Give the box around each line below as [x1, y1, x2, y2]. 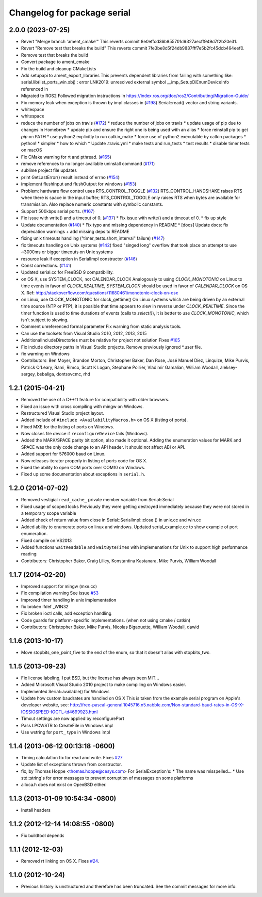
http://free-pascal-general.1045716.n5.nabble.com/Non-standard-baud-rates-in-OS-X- [69, 702, 244, 708]
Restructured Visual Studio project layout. [21, 410, 104, 416]
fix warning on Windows [21, 351, 70, 357]
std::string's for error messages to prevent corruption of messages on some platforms [21, 775, 194, 781]
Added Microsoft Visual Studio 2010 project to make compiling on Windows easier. [21, 682, 186, 687]
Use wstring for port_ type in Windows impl [21, 729, 110, 735]
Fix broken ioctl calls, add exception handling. [21, 610, 113, 616]
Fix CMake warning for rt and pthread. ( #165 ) [21, 154, 112, 160]
